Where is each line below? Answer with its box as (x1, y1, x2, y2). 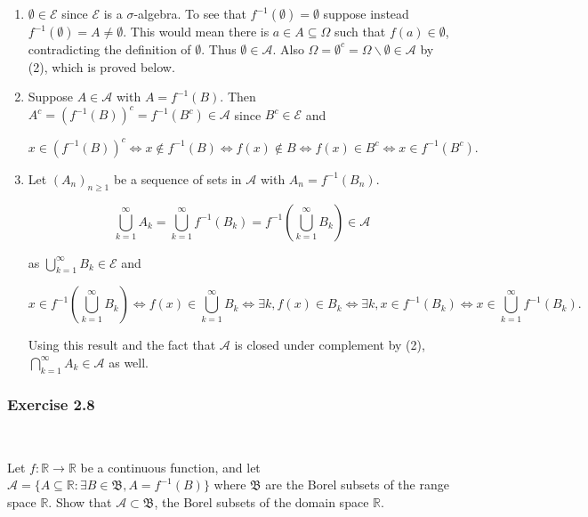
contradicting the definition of (28, 40, 191, 58)
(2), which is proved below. (28, 57, 175, 76)
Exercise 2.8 (7, 392, 95, 415)
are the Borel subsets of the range (265, 475, 449, 494)
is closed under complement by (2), (234, 335, 425, 354)
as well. (109, 352, 149, 371)
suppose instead (323, 4, 409, 22)
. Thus (201, 40, 237, 58)
